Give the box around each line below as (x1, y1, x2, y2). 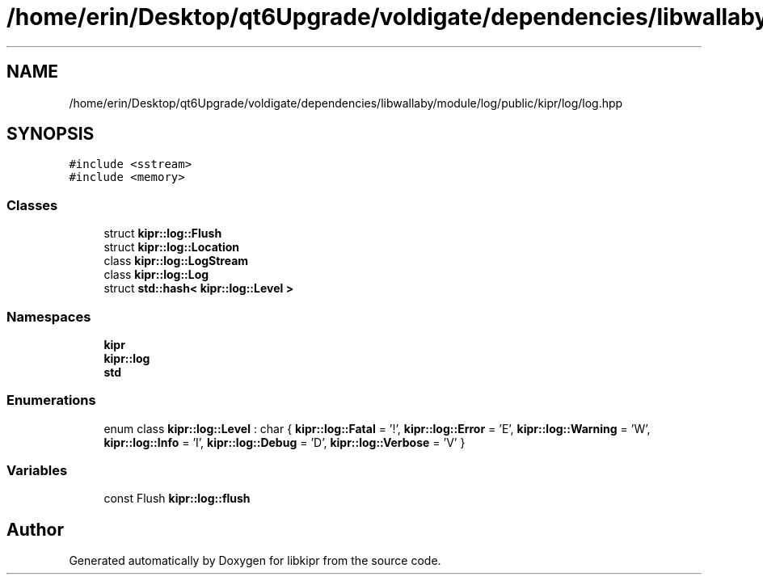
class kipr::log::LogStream (103, 254, 249, 268)
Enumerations (6, 392, 96, 409)
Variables (6, 462, 68, 479)
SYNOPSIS (6, 124, 95, 145)
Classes (6, 196, 58, 213)
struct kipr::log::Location (103, 240, 240, 255)
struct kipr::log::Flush (103, 226, 222, 241)
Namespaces (6, 308, 91, 325)
